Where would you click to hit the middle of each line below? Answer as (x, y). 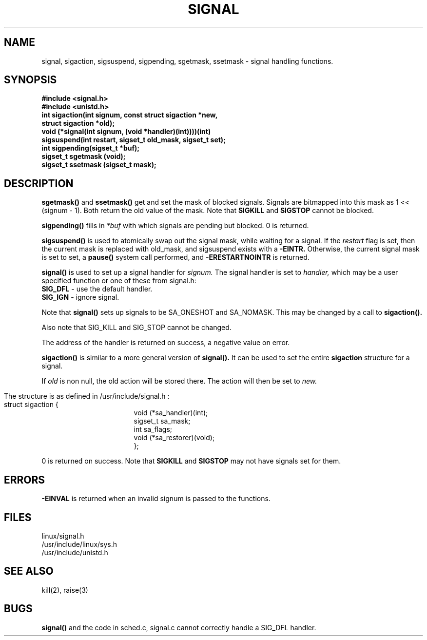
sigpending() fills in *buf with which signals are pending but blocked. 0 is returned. (175, 226)
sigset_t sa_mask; (162, 421)
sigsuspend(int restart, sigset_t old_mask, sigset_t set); (134, 140)
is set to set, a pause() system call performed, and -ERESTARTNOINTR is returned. (175, 257)
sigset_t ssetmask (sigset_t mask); (99, 165)
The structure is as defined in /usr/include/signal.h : (87, 396)
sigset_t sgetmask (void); (84, 156)
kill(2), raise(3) (65, 590)
